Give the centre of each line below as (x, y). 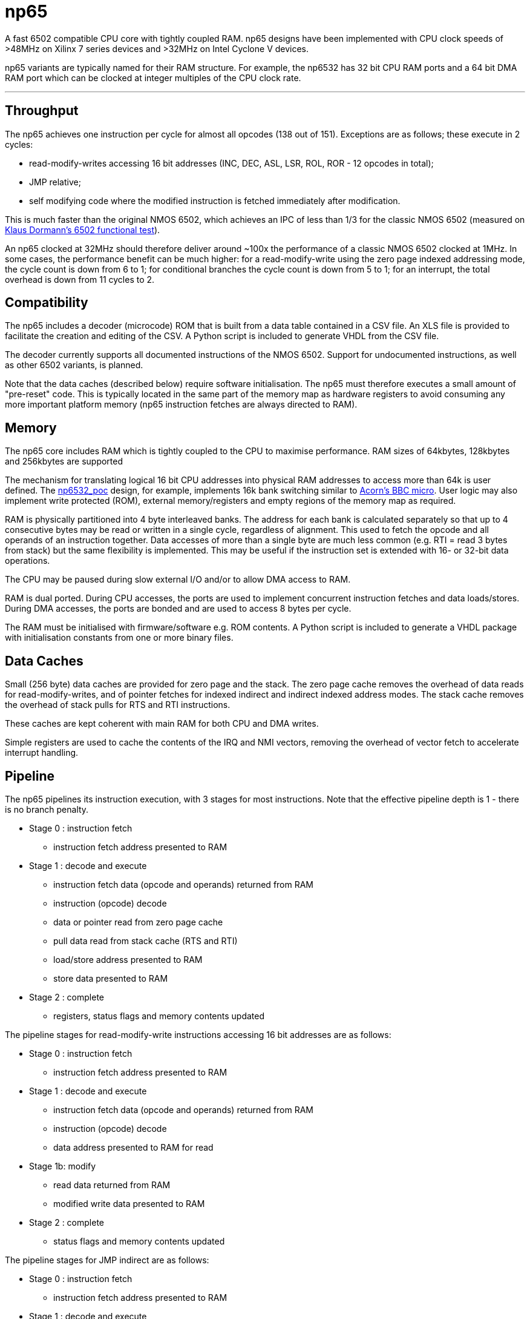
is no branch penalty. (47, 809)
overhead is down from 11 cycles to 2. (80, 279)
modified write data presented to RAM (129, 1203)
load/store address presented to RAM (128, 959)
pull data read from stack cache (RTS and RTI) (146, 940)
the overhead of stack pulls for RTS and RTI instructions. (118, 705)
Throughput (42, 111)
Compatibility (47, 303)
